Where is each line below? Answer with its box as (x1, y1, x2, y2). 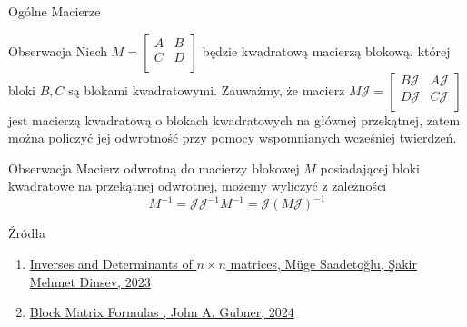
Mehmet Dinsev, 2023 (29, 272, 151, 291)
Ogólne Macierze (8, 2, 101, 20)
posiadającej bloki (320, 158, 420, 177)
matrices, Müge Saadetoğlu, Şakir (230, 254, 417, 273)
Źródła (8, 223, 45, 243)
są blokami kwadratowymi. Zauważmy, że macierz (68, 80, 345, 99)
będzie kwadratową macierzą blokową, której (202, 41, 451, 60)
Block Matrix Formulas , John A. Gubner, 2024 (29, 302, 294, 322)
